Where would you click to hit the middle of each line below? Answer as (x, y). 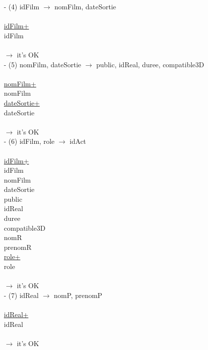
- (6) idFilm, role (29, 141)
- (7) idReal (21, 295)
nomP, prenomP (78, 295)
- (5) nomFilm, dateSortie (43, 64)
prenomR (18, 247)
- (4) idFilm (22, 6)
